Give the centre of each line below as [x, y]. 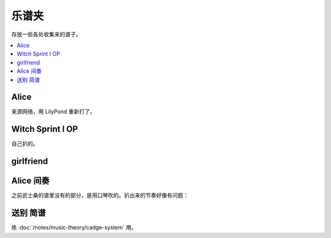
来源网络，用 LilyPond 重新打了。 [53, 112]
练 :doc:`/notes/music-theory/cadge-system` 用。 [74, 228]
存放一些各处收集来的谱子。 [46, 34]
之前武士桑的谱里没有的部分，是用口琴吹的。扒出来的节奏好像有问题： [100, 195]
